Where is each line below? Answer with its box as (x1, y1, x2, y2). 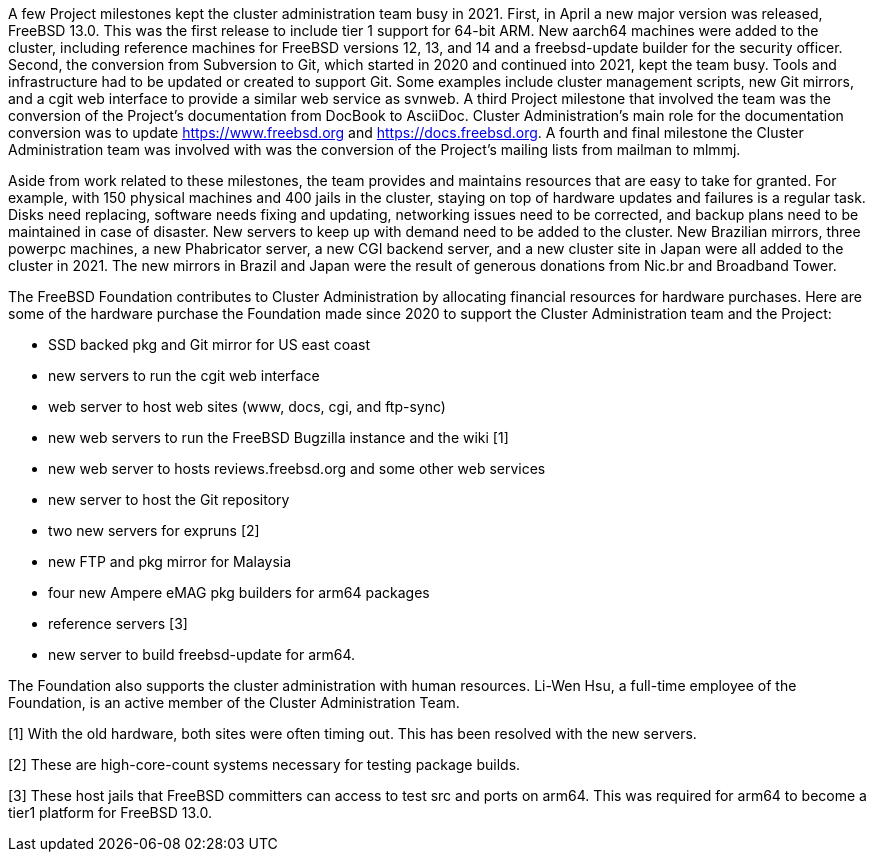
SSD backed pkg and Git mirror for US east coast (48, 336, 370, 353)
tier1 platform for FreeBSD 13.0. (8, 804, 212, 821)
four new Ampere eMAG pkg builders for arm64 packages (48, 584, 430, 601)
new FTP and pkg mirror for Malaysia (48, 553, 292, 570)
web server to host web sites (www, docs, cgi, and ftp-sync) (48, 398, 446, 415)
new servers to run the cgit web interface (48, 367, 320, 384)
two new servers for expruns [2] (48, 522, 260, 539)
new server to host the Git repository (48, 491, 290, 508)
